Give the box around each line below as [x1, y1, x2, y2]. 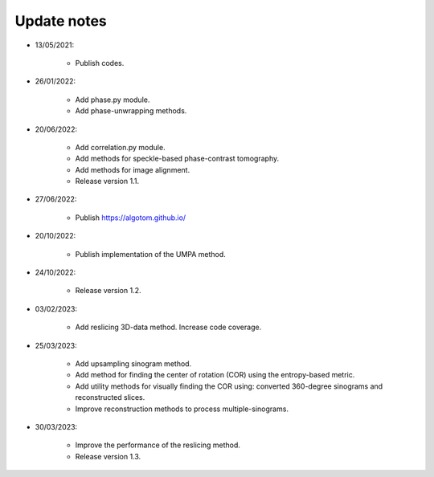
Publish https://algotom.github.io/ [75, 213, 186, 222]
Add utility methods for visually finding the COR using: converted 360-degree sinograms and [75, 381, 383, 391]
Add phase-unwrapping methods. [75, 106, 187, 116]
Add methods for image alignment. [75, 165, 190, 174]
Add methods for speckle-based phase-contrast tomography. [75, 153, 280, 164]
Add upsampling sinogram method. [75, 358, 192, 369]
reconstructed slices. [75, 393, 145, 402]
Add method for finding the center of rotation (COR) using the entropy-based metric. [75, 370, 355, 380]
